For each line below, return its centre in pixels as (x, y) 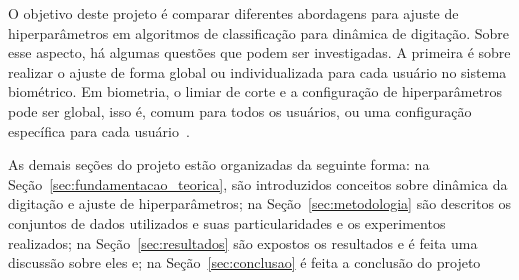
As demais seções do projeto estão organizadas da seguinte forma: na (219, 164)
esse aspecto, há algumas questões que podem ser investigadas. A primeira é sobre (259, 52)
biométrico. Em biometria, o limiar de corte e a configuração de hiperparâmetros (255, 91)
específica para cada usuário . (99, 130)
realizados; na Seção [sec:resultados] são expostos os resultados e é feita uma (243, 242)
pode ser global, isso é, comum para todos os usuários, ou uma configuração (240, 110)
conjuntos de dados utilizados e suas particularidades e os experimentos (227, 222)
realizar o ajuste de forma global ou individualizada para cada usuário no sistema (257, 71)
